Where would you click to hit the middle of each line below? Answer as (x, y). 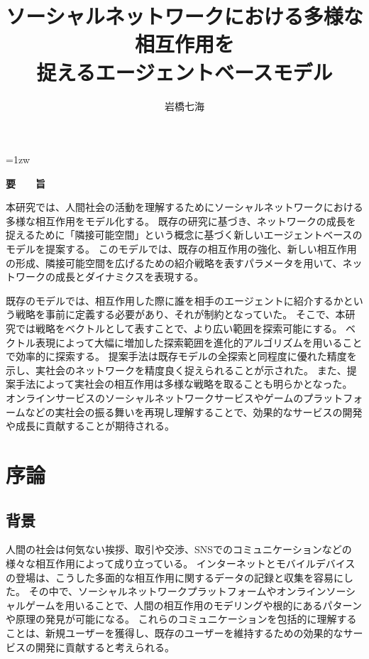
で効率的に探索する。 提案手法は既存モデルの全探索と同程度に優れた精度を (181, 356)
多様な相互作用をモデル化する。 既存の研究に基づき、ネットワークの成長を (181, 220)
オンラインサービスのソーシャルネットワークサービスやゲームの (155, 398)
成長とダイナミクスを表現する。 (130, 277)
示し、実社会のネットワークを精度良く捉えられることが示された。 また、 (176, 370)
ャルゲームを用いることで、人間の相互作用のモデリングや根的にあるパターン (184, 605)
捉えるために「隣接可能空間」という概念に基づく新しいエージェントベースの (184, 235)
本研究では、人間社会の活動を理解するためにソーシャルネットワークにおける (184, 207)
